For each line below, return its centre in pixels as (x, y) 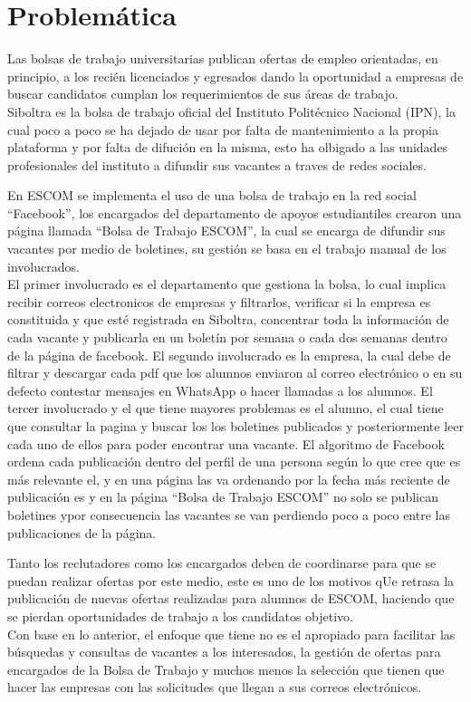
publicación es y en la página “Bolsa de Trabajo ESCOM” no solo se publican (223, 497)
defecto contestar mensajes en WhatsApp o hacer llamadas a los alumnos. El (220, 390)
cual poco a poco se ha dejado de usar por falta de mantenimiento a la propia (223, 129)
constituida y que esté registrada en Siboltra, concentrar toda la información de (228, 319)
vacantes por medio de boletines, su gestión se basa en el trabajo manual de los (227, 249)
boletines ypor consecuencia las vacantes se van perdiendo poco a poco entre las (229, 514)
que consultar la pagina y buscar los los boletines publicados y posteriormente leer (235, 426)
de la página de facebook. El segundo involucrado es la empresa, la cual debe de (229, 355)
